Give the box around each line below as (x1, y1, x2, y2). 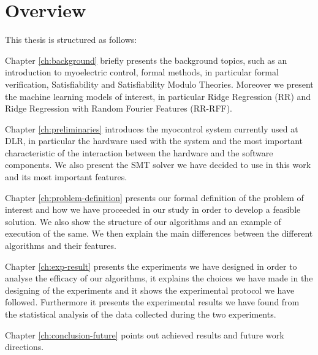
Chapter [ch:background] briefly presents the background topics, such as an (5, 53, 287, 66)
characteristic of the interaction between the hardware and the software (5, 146, 273, 159)
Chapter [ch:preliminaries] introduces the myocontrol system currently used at (5, 122, 298, 135)
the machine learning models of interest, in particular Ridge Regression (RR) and (5, 90, 311, 102)
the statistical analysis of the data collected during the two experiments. (5, 308, 276, 320)
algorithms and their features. (5, 239, 116, 252)
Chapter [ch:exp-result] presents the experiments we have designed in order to (5, 259, 297, 272)
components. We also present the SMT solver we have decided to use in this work (5, 158, 311, 171)
